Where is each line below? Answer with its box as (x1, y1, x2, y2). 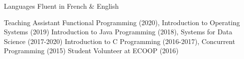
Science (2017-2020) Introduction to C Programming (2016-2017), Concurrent (4, 36, 235, 46)
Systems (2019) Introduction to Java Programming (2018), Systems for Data (4, 27, 232, 37)
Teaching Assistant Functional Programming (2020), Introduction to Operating (4, 17, 240, 27)
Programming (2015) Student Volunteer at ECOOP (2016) (4, 45, 179, 56)
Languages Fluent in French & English (4, 1, 119, 11)
